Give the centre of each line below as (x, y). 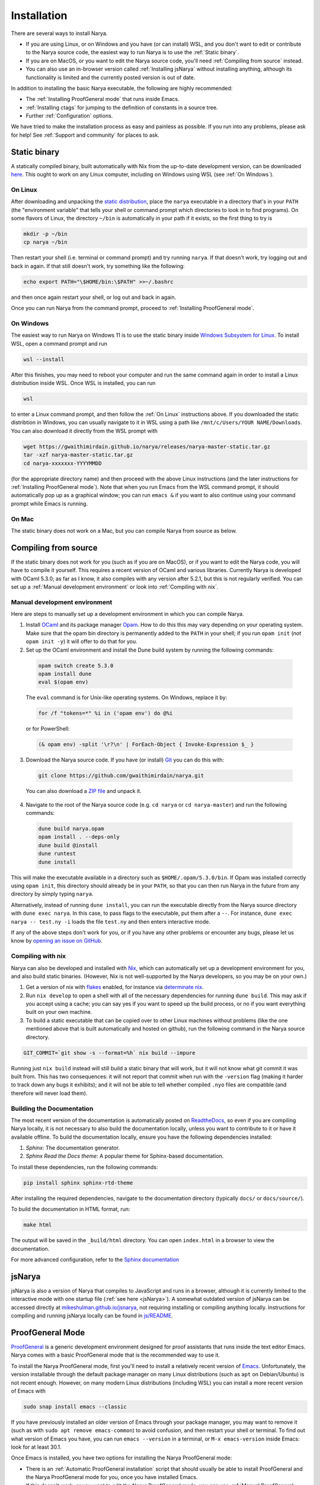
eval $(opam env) (63, 682)
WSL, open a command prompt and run (59, 343)
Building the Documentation (52, 1108)
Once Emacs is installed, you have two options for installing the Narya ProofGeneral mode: (121, 1458)
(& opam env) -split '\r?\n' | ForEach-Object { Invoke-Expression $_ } (146, 745)
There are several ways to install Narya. (59, 33)
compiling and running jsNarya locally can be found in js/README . (92, 1316)
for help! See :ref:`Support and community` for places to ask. (85, 135)
